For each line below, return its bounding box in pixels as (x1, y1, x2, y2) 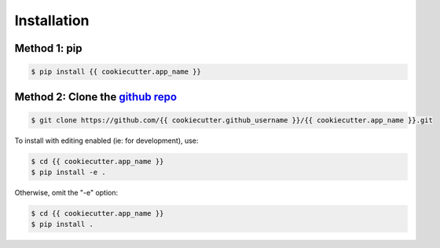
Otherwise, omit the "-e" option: (14, 188, 119, 198)
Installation (14, 12, 90, 29)
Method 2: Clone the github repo (14, 90, 177, 104)
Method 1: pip (14, 42, 82, 55)
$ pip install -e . (31, 168, 106, 177)
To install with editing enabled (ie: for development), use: (14, 136, 199, 145)
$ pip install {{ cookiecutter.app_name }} (31, 67, 202, 76)
